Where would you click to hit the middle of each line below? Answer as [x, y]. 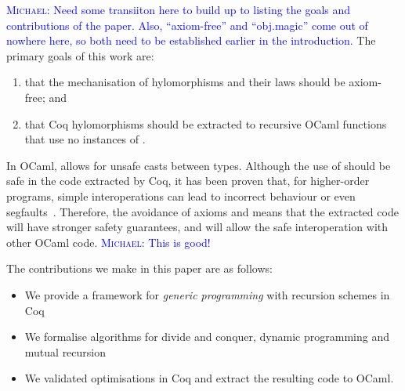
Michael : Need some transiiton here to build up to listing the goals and [179, 9]
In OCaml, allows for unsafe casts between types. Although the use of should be [199, 165]
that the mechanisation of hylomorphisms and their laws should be [185, 82]
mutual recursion [65, 351]
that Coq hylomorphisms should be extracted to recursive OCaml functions [206, 123]
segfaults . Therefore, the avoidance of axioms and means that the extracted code [202, 211]
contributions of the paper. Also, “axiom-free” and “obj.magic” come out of [187, 25]
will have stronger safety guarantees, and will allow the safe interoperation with [197, 227]
